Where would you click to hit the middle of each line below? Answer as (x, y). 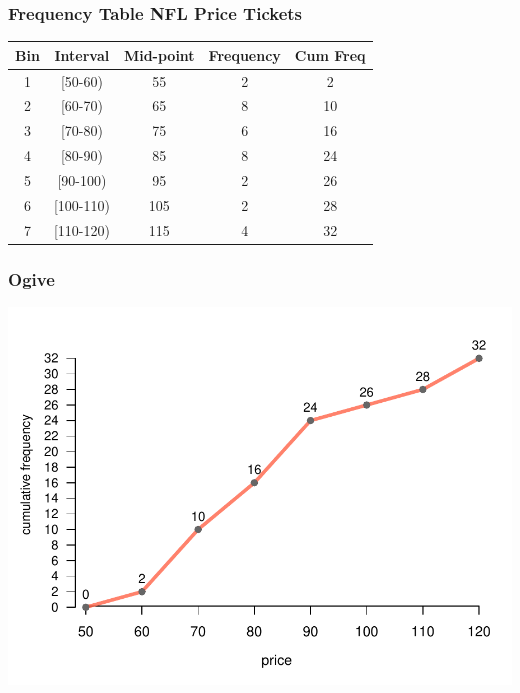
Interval (82, 54)
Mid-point (159, 54)
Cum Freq (330, 54)
